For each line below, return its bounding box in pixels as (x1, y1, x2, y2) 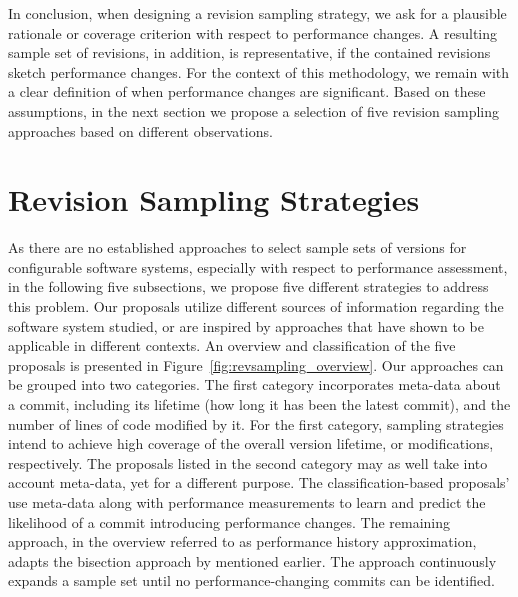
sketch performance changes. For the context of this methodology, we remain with (8, 61, 510, 82)
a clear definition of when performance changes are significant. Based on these (8, 81, 486, 102)
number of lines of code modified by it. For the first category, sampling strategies (8, 413, 504, 434)
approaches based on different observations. (8, 120, 273, 141)
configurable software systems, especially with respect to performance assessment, (8, 256, 508, 277)
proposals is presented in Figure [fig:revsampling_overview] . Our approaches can (8, 354, 504, 375)
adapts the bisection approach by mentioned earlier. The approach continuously (8, 550, 497, 571)
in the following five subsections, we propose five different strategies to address (8, 276, 489, 297)
